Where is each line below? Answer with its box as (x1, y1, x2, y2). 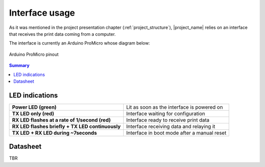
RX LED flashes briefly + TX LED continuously (12, 123, 121, 130)
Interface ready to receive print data (126, 117, 210, 123)
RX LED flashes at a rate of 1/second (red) (12, 117, 111, 123)
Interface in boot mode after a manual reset (126, 129, 227, 136)
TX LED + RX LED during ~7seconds (12, 129, 97, 136)
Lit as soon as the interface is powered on (126, 103, 223, 110)
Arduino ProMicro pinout (9, 51, 59, 57)
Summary (9, 63, 29, 69)
